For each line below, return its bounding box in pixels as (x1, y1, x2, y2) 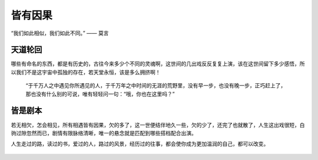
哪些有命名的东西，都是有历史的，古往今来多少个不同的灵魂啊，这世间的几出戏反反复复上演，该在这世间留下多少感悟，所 (11, 60, 305, 67)
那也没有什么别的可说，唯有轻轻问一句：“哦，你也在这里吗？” (25, 90, 175, 97)
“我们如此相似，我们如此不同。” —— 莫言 (11, 30, 109, 37)
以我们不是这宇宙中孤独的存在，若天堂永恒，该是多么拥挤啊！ (11, 68, 161, 76)
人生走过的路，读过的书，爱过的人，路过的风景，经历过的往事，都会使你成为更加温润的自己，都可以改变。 (11, 141, 269, 148)
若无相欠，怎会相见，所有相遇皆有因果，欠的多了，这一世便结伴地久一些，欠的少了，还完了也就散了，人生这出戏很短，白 (11, 121, 305, 128)
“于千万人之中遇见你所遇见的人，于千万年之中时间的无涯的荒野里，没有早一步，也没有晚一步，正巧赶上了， (25, 82, 286, 89)
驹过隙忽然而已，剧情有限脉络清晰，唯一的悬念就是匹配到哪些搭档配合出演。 (11, 129, 197, 136)
